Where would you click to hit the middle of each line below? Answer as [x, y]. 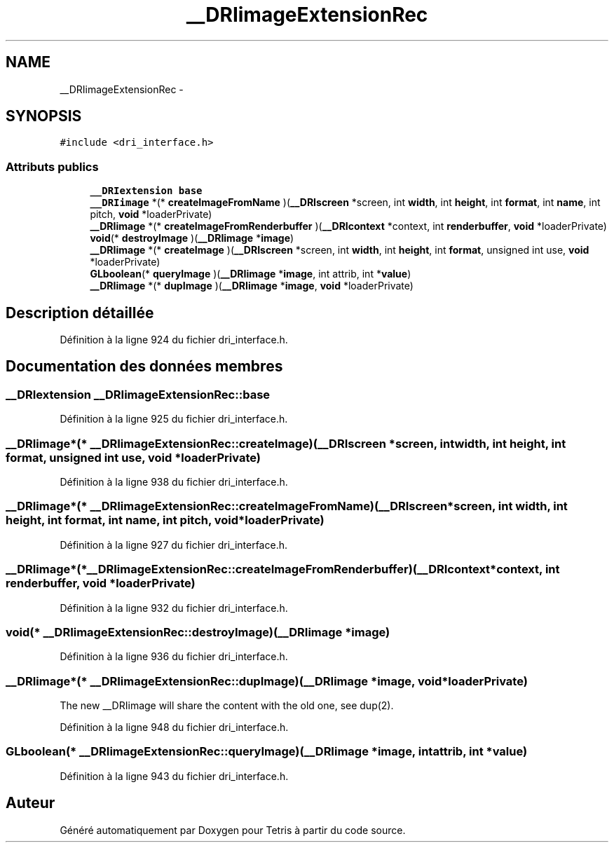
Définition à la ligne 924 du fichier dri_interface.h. [174, 340]
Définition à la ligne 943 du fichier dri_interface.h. [174, 776]
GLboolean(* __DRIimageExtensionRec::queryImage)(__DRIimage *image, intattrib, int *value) [267, 752]
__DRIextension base [146, 191]
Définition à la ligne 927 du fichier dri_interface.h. [173, 545]
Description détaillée [80, 313]
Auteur [30, 803]
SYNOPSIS [44, 116]
